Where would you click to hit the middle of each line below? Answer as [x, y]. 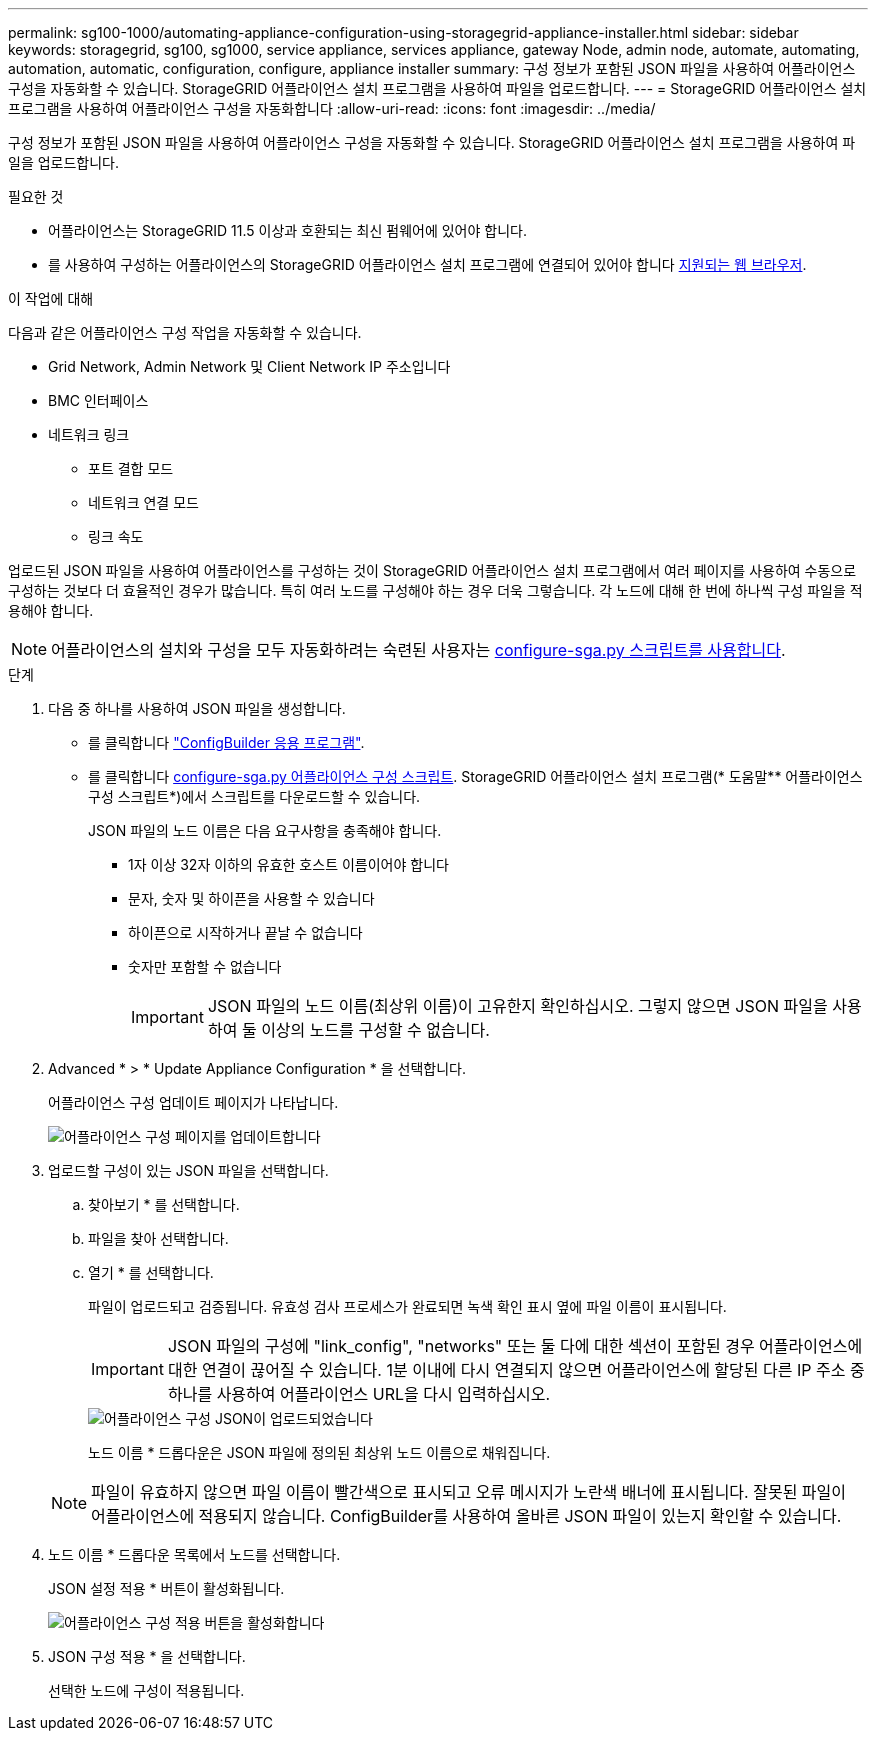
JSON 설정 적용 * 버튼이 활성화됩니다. [166, 1588]
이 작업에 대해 [51, 298]
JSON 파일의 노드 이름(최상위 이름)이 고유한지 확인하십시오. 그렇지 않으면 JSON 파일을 [517, 1006]
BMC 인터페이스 [98, 400]
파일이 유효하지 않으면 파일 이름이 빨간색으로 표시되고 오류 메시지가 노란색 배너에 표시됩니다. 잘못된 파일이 [469, 1492]
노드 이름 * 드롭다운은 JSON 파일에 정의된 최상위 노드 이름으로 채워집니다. [319, 1452]
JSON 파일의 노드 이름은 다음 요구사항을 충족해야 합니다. [265, 830]
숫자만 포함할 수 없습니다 [205, 966]
